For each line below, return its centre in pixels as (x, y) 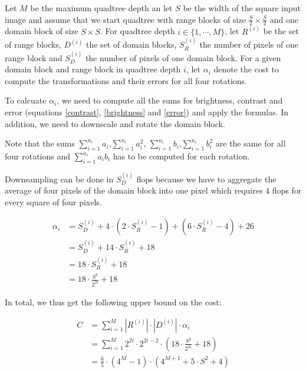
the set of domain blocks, (131, 44)
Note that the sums (40, 143)
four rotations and (38, 156)
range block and (34, 57)
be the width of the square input (242, 8)
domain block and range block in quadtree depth (93, 69)
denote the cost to (246, 69)
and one (284, 19)
